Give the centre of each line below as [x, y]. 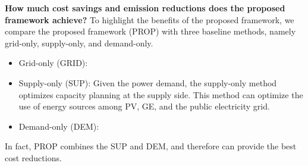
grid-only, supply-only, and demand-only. [79, 43]
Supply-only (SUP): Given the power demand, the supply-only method [148, 82]
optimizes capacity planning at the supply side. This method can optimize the [161, 94]
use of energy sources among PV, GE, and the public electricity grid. [144, 106]
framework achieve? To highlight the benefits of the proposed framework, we [150, 19]
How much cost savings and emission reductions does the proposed [145, 8]
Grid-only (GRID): [53, 63]
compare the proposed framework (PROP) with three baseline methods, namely [150, 31]
